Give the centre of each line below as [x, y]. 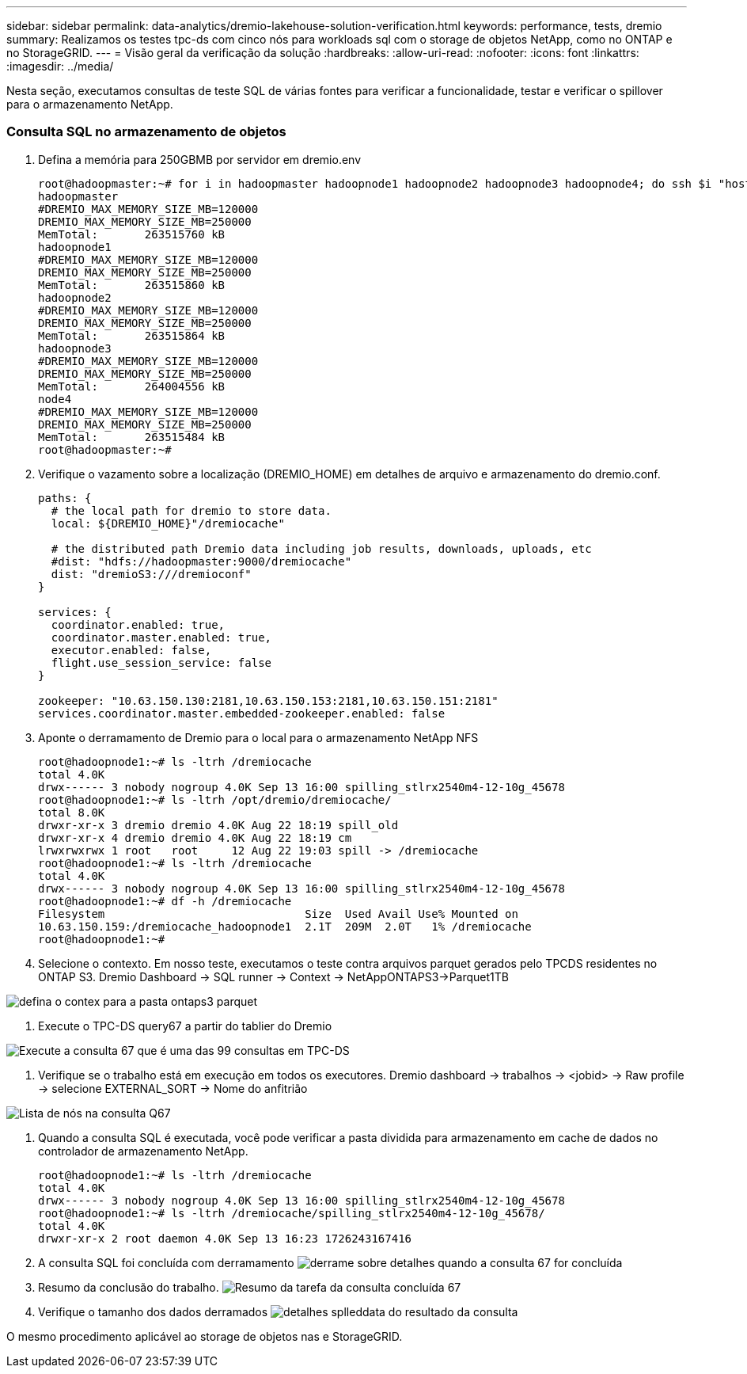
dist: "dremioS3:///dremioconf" [151, 574]
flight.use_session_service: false [161, 662]
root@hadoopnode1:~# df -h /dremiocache [165, 901]
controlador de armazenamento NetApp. [143, 1151]
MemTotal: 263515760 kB [132, 234]
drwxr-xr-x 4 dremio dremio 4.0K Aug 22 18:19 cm [195, 837]
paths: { [65, 498]
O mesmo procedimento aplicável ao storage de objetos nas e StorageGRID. [205, 1336]
